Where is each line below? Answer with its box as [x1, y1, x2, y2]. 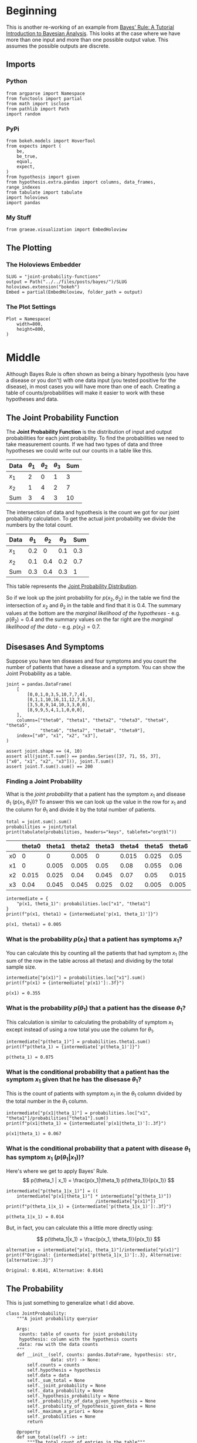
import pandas [6, 200, 41, 205]
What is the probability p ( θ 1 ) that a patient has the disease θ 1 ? [6, 1004, 186, 1013]
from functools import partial [6, 95, 83, 101]
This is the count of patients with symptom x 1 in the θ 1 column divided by [6, 1090, 182, 1098]
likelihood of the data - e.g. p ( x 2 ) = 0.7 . [6, 623, 101, 632]
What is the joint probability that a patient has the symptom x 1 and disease [6, 790, 186, 799]
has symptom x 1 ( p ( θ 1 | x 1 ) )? [6, 1153, 84, 1162]
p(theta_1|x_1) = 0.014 [6, 1214, 64, 1220]
